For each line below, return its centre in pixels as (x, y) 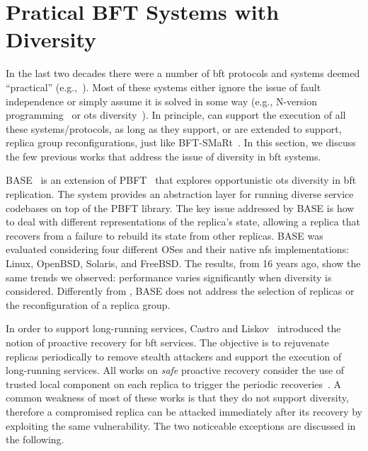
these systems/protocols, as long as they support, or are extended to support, (174, 128)
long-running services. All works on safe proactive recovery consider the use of (175, 370)
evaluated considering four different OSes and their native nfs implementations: (178, 249)
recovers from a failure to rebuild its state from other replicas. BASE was (165, 235)
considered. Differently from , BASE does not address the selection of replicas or (180, 291)
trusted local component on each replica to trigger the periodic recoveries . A (174, 383)
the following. (35, 439)
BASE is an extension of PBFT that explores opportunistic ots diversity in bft (181, 180)
